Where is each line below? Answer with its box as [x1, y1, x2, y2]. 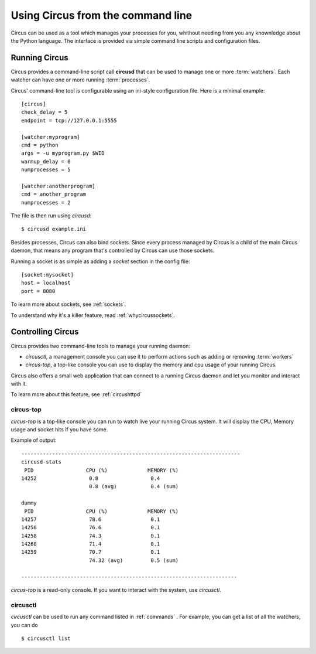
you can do [11, 621, 38, 628]
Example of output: [11, 437, 57, 444]
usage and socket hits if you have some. [11, 426, 108, 433]
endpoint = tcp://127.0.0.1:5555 [21, 117, 117, 124]
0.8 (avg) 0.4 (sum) [88, 483, 178, 490]
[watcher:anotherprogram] [21, 182, 96, 189]
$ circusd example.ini [21, 226, 87, 233]
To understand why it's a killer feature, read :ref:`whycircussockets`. [11, 311, 175, 319]
